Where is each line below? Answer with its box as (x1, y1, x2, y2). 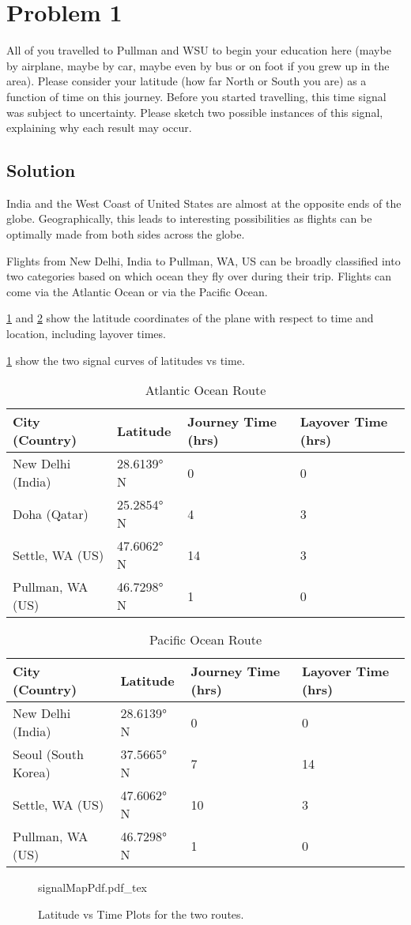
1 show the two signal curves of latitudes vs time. (6, 352, 245, 368)
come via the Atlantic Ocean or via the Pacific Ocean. (6, 283, 268, 299)
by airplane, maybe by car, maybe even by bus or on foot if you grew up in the (6, 57, 390, 73)
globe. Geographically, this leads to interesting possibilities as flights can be (6, 210, 372, 227)
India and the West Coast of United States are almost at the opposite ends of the (6, 194, 402, 211)
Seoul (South (13, 745, 84, 764)
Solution (6, 158, 76, 182)
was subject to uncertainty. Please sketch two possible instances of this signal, (6, 103, 383, 120)
